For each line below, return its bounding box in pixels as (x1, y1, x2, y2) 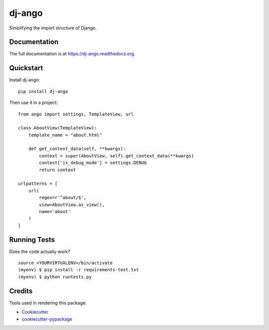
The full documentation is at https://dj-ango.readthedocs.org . (9, 51, 135, 57)
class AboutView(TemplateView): (18, 125, 97, 131)
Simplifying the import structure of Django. (9, 25, 97, 31)
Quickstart (9, 64, 43, 72)
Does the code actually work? (9, 248, 71, 254)
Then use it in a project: (9, 100, 58, 106)
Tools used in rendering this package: (9, 300, 87, 306)
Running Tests (9, 235, 55, 244)
